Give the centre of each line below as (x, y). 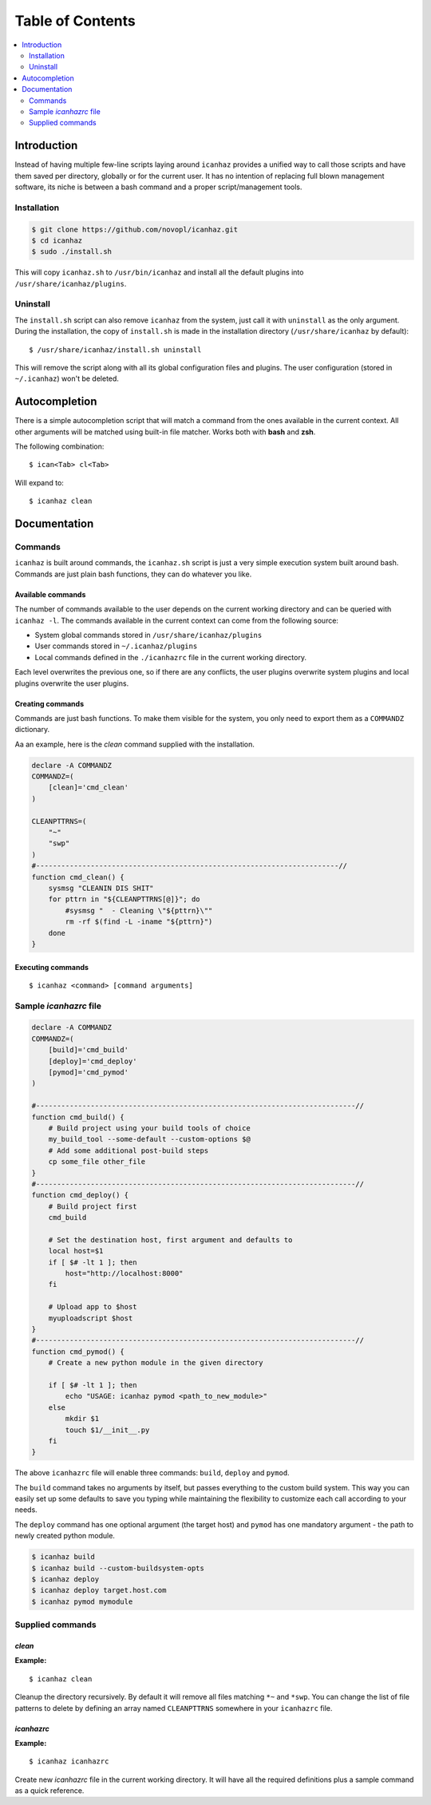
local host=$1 (76, 1251)
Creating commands (49, 703)
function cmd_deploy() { (80, 1195)
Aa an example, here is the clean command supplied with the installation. (135, 744)
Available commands (50, 594)
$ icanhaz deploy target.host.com (99, 1590)
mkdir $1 (82, 1419)
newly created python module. (65, 1536)
